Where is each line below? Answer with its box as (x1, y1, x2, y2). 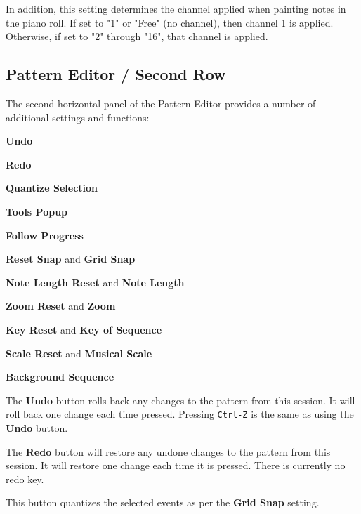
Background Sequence (6, 369, 114, 384)
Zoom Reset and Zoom (6, 298, 116, 313)
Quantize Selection (6, 180, 98, 195)
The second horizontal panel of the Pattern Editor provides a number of (6, 95, 316, 110)
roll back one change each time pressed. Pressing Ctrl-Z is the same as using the (6, 407, 354, 421)
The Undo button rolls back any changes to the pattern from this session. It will (6, 393, 355, 407)
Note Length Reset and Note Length (6, 275, 185, 289)
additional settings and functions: (6, 110, 150, 124)
